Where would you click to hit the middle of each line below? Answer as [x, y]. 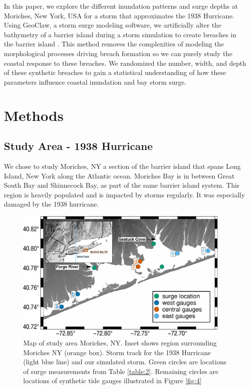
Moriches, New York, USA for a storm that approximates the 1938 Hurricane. [119, 15]
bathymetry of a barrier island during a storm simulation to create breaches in [120, 34]
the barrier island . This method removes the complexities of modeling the [114, 44]
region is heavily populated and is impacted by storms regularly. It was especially [125, 194]
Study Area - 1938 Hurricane [78, 146]
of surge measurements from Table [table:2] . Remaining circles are [121, 371]
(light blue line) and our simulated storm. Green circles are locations [125, 362]
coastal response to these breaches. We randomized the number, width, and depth [125, 63]
